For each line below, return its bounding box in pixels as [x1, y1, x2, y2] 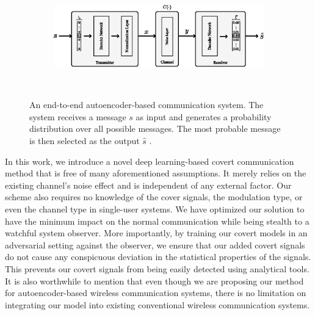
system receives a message [29, 110, 126, 123]
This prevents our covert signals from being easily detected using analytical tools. [5, 262, 310, 275]
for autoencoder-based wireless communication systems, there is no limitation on [5, 286, 306, 299]
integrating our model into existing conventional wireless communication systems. [5, 298, 310, 311]
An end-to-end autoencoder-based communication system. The [29, 98, 264, 111]
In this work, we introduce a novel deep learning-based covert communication [5, 154, 294, 167]
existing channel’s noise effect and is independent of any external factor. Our [5, 178, 292, 191]
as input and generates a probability [136, 110, 272, 123]
